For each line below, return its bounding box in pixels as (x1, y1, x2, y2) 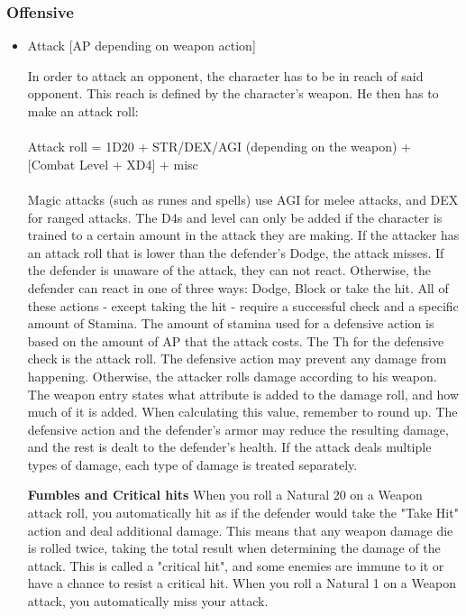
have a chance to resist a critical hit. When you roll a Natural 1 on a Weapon (27, 574, 456, 593)
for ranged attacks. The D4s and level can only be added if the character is (27, 207, 443, 226)
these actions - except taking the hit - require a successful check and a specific (27, 296, 459, 315)
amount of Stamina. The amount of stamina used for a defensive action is (27, 314, 434, 333)
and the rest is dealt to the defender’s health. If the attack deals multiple (27, 437, 432, 456)
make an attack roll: (27, 102, 139, 120)
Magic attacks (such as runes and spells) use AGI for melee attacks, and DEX (27, 189, 459, 208)
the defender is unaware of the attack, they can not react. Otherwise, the (27, 261, 431, 280)
